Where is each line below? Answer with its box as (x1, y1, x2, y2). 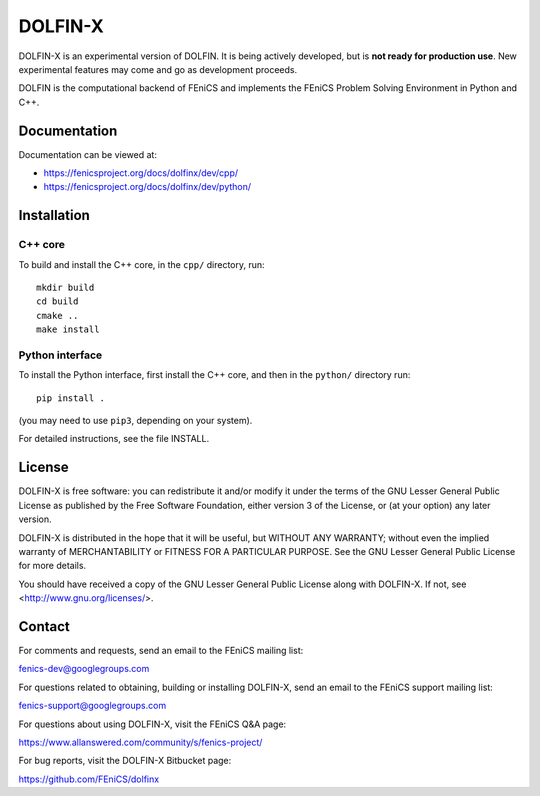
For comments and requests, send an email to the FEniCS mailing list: (18, 644, 304, 656)
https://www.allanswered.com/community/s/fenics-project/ (18, 736, 263, 748)
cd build (36, 296, 79, 307)
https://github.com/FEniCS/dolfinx (18, 773, 160, 785)
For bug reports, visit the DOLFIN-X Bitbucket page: (18, 755, 232, 767)
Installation (18, 207, 90, 224)
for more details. (18, 560, 87, 572)
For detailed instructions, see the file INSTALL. (18, 433, 210, 445)
